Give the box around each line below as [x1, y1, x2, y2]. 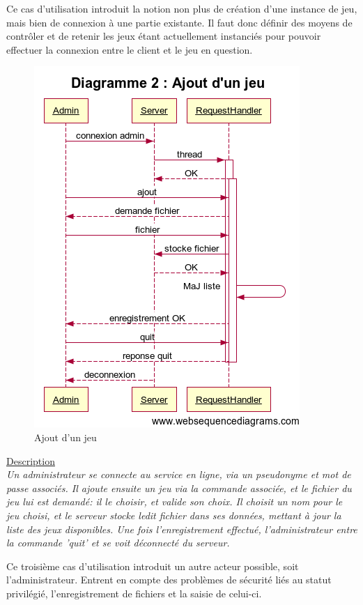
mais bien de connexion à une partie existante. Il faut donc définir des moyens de [6, 15, 353, 29]
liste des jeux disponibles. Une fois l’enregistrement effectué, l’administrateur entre [6, 521, 357, 536]
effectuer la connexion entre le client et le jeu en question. [6, 42, 253, 56]
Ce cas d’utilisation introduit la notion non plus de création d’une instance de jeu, [6, 1, 357, 15]
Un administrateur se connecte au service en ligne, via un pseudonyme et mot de [6, 467, 351, 482]
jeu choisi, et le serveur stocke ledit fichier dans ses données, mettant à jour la [6, 507, 341, 522]
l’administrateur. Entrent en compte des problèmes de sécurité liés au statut [6, 572, 332, 587]
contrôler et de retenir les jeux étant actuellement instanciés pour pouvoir [6, 29, 321, 43]
